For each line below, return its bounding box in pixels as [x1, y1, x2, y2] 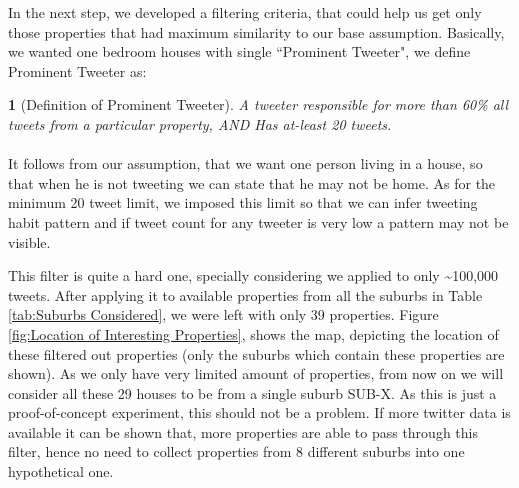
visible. [8, 231, 51, 252]
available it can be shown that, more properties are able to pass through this [8, 421, 478, 442]
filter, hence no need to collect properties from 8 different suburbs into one [8, 441, 465, 462]
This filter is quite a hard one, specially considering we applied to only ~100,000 [8, 265, 499, 286]
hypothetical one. [8, 461, 114, 482]
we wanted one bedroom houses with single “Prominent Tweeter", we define [8, 41, 471, 62]
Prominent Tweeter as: [8, 60, 147, 81]
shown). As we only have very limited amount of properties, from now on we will [8, 363, 504, 384]
